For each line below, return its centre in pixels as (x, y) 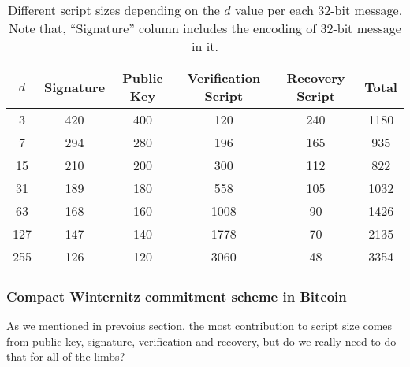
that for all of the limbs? (66, 356)
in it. (205, 46)
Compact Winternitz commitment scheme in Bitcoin (177, 296)
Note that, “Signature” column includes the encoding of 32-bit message (205, 28)
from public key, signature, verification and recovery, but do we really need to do (201, 341)
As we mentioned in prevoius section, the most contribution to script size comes (199, 326)
